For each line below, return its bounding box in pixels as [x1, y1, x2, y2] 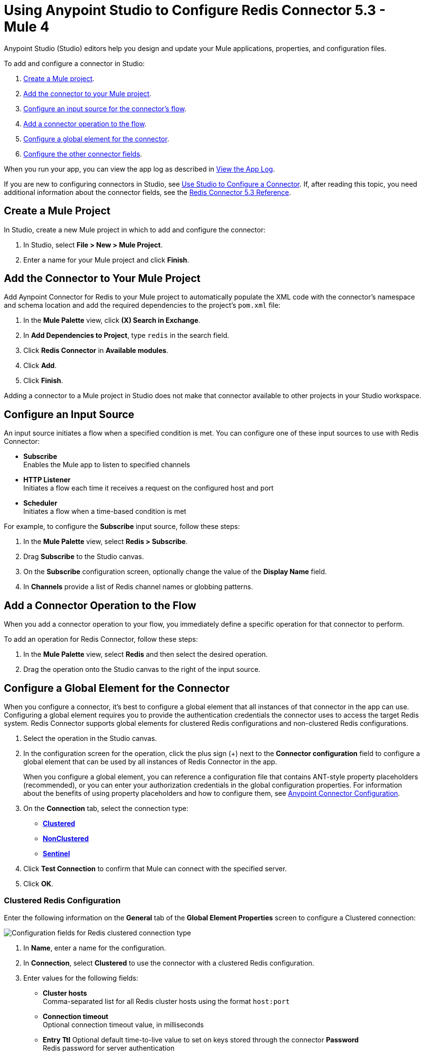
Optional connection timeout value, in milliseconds [43, 1020, 204, 1029]
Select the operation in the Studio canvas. [23, 734, 157, 742]
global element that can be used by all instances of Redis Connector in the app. [23, 757, 277, 766]
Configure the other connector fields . [23, 149, 142, 158]
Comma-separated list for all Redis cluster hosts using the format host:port [43, 997, 290, 1005]
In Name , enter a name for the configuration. [23, 943, 166, 952]
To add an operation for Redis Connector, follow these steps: [4, 635, 198, 644]
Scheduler [23, 499, 57, 508]
